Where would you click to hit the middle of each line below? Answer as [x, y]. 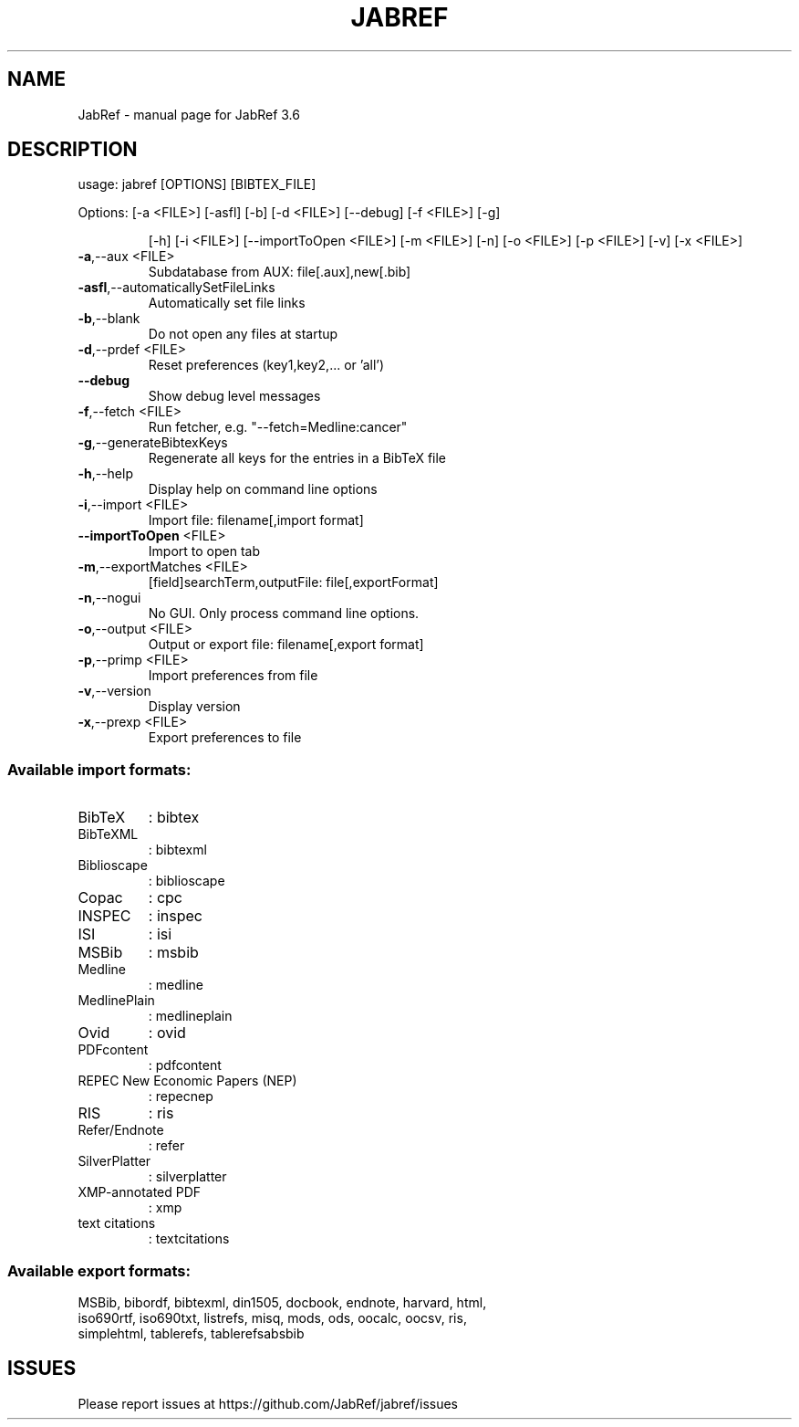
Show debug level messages [234, 396]
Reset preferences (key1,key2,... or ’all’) [266, 365]
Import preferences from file [233, 676]
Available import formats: [99, 769]
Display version [194, 707]
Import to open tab [204, 551]
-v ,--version [114, 691]
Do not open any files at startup [243, 334]
